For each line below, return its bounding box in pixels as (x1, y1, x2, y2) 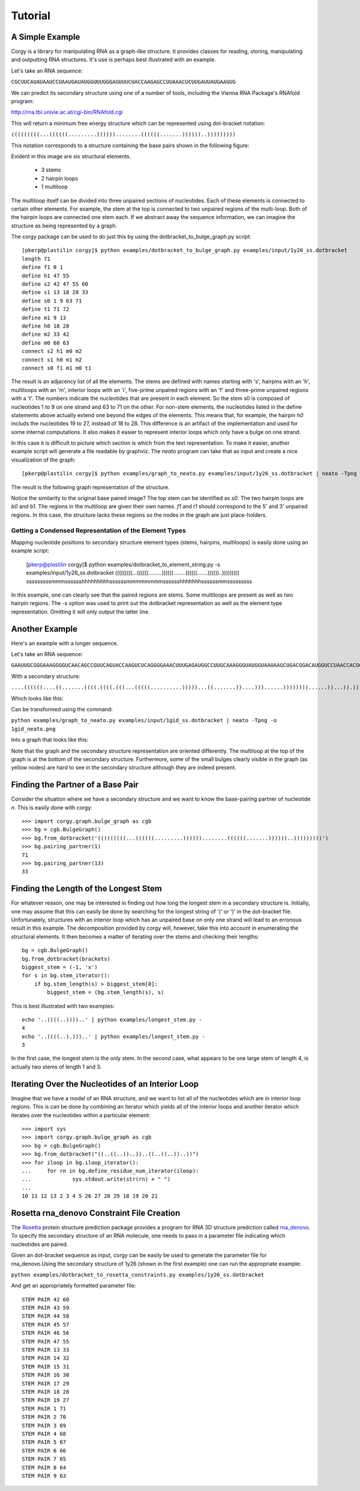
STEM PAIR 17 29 (22, 1380, 70, 1387)
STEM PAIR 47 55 (22, 1338, 70, 1345)
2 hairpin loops (41, 175, 78, 182)
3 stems (41, 166, 61, 173)
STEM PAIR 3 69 (22, 1422, 67, 1429)
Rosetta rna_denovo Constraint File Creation (11, 1208, 181, 1218)
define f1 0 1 (22, 264, 63, 271)
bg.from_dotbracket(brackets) (22, 955, 111, 962)
